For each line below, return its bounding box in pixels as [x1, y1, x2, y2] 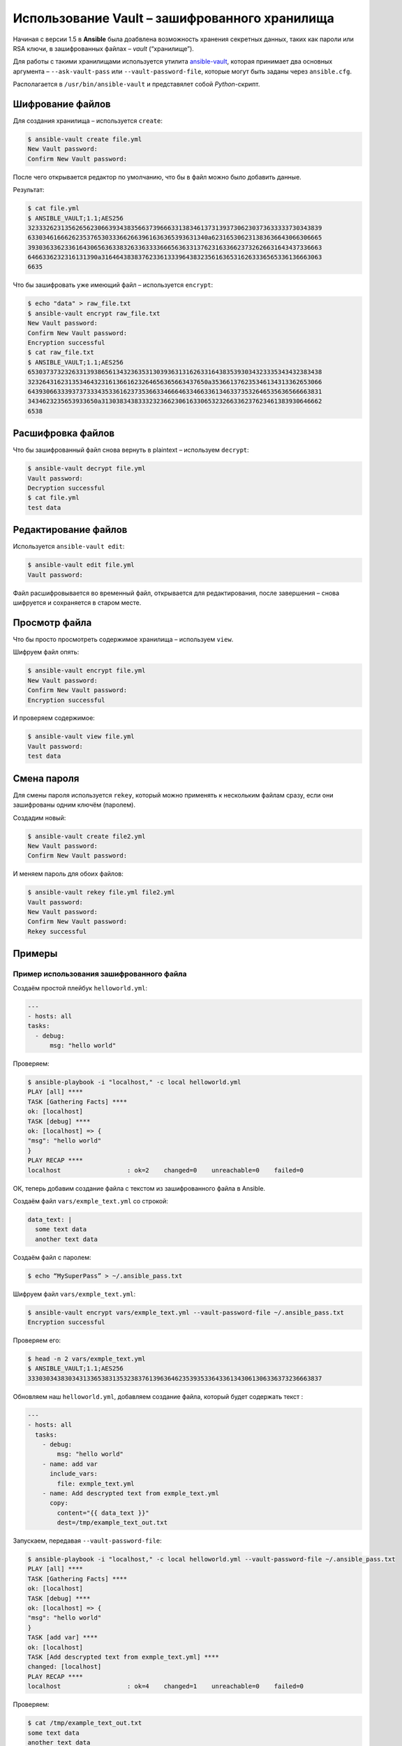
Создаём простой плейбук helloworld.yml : [13, 983, 148, 992]
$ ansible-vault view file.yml [27, 733, 135, 740]
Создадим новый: [13, 814, 66, 822]
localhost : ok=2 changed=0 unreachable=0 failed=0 [27, 1166, 304, 1174]
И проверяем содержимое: [13, 714, 96, 722]
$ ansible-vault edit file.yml [27, 561, 135, 569]
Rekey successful [27, 927, 87, 935]
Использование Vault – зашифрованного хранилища [13, 10, 334, 26]
